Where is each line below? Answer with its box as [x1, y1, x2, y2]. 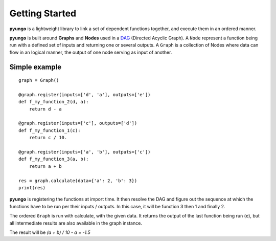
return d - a [29, 106, 62, 112]
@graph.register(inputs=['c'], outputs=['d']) [18, 120, 137, 126]
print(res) [18, 185, 46, 190]
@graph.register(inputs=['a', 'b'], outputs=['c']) [18, 149, 151, 155]
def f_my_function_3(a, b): [18, 156, 89, 162]
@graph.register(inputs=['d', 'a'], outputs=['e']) [18, 92, 151, 97]
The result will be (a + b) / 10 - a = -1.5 [9, 229, 90, 235]
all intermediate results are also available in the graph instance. [9, 220, 143, 226]
